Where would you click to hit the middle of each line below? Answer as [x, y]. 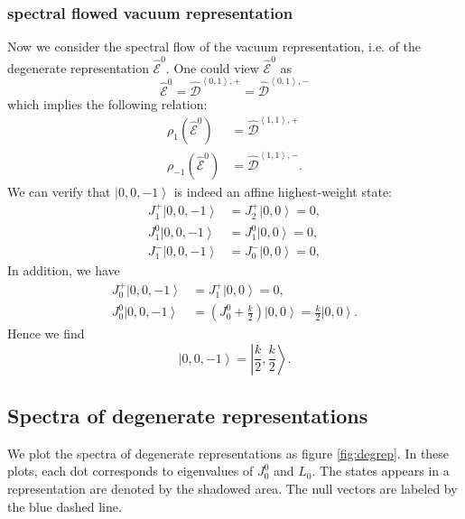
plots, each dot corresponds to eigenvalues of [130, 471]
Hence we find [46, 334]
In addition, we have [64, 270]
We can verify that [59, 191]
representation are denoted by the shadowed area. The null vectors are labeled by [232, 489]
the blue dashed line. [65, 506]
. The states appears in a [381, 471]
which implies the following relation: [107, 103]
